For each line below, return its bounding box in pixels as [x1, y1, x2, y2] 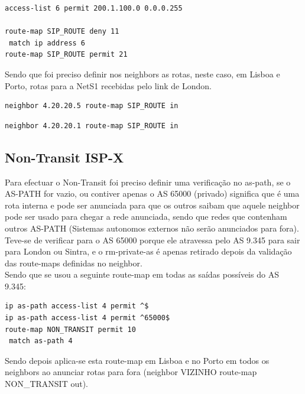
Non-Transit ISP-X [5, 148, 124, 166]
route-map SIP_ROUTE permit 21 [5, 50, 128, 59]
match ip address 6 [9, 38, 86, 47]
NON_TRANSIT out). [5, 377, 88, 390]
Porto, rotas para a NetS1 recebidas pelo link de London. [5, 79, 212, 92]
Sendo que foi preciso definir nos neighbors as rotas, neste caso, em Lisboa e [5, 67, 280, 80]
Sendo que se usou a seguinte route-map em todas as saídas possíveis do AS [5, 268, 279, 281]
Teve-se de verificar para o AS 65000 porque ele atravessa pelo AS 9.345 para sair [5, 233, 300, 246]
